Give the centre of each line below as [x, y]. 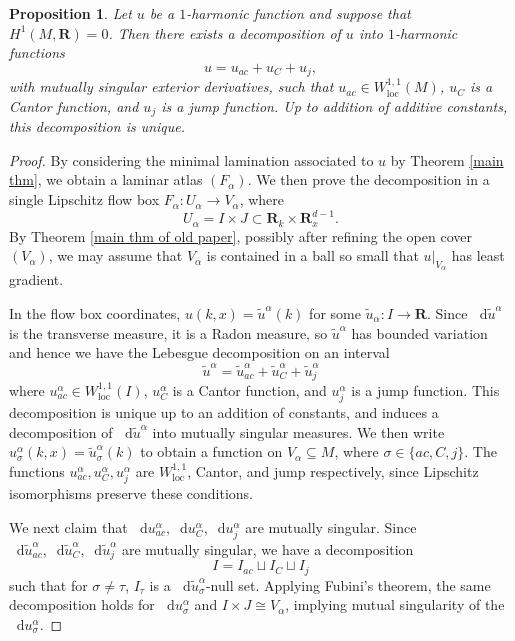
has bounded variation [419, 332]
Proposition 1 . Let [70, 13]
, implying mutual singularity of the [395, 604]
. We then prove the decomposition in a [368, 179]
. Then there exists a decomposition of [224, 32]
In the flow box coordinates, [95, 313]
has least [478, 255]
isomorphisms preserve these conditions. [131, 493]
